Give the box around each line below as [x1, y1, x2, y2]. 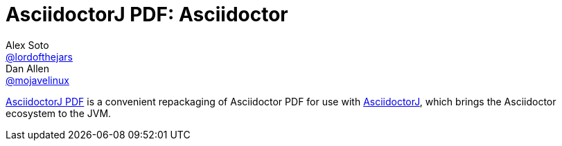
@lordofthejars [6, 50, 73, 63]
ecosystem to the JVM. [6, 107, 112, 119]
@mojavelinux [6, 74, 69, 86]
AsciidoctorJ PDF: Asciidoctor [6, 3, 288, 26]
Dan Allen [6, 62, 50, 74]
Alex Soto [6, 39, 49, 51]
